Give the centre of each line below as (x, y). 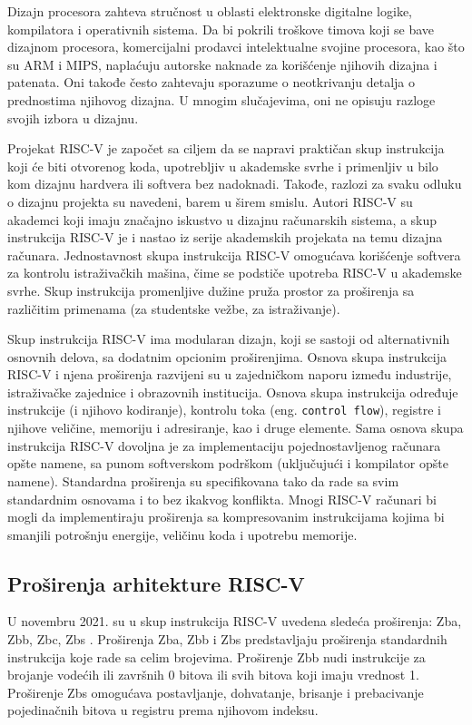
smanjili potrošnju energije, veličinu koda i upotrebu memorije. (182, 534)
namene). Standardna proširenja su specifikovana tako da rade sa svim (203, 480)
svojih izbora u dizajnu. (73, 118)
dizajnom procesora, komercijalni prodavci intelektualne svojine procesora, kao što (236, 47)
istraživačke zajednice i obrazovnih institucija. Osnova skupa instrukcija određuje (233, 392)
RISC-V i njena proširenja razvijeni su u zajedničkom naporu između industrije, (230, 374)
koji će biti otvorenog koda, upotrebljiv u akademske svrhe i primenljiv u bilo (223, 166)
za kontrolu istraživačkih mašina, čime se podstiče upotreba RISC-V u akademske (235, 273)
